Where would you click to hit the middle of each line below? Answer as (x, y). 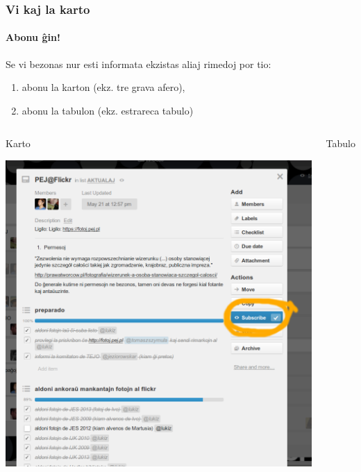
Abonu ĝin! (33, 37)
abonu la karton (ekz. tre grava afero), (103, 87)
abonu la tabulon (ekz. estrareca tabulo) (108, 110)
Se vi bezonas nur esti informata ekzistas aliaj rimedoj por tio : (138, 64)
